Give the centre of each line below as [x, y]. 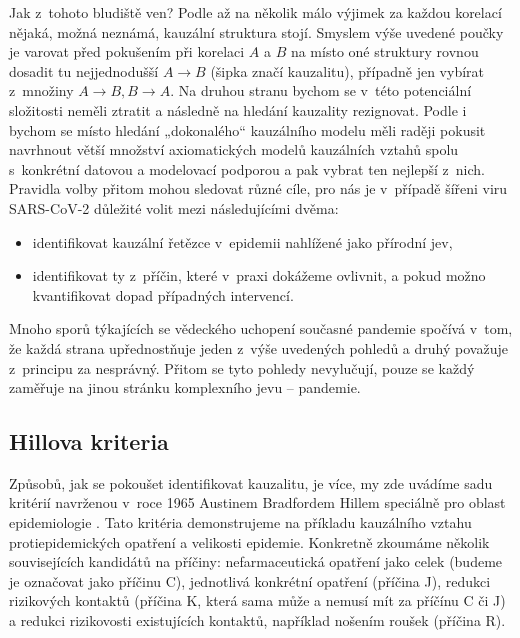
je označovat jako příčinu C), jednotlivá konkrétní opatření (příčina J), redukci [250, 580]
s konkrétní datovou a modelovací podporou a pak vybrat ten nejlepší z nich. [247, 168]
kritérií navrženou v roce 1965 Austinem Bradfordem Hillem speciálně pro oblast [257, 502]
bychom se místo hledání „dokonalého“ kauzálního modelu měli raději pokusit [247, 129]
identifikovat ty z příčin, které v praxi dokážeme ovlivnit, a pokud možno [259, 275]
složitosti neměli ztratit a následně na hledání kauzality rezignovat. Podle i [238, 109]
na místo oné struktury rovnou [384, 51]
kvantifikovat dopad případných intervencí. [163, 294]
